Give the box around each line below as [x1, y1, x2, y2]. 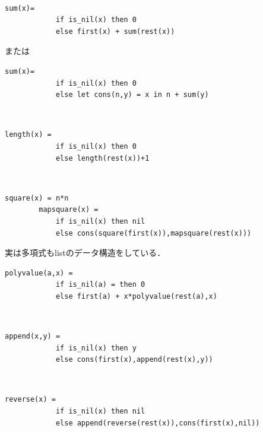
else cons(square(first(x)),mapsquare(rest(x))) [55, 228, 252, 237]
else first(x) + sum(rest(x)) [55, 27, 175, 36]
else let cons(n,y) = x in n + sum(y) [55, 90, 209, 99]
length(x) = [5, 130, 52, 139]
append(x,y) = [5, 332, 61, 341]
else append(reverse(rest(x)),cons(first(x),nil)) [55, 418, 260, 427]
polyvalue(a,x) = [5, 268, 73, 277]
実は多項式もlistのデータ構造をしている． [5, 246, 166, 259]
